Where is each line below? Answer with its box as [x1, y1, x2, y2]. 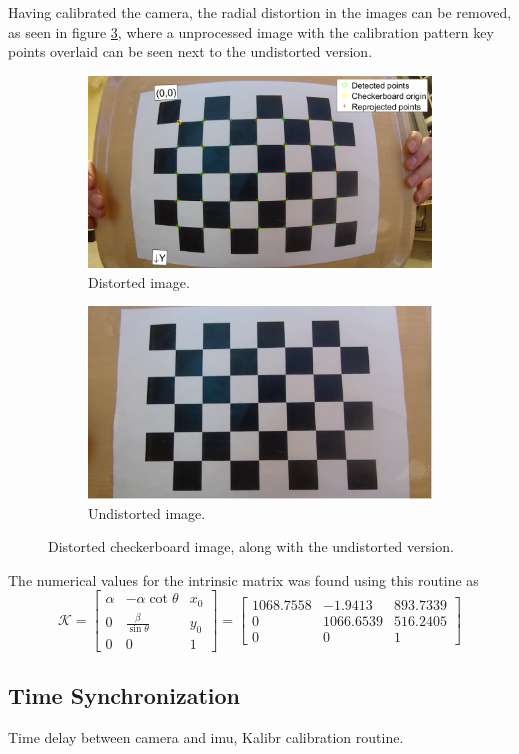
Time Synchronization [8, 680, 240, 711]
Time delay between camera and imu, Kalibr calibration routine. [8, 727, 404, 748]
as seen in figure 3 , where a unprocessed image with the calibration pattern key [8, 21, 494, 42]
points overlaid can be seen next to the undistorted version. [8, 41, 373, 62]
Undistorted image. [88, 502, 206, 523]
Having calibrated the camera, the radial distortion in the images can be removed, [8, 2, 512, 22]
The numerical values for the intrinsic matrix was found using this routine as [8, 569, 479, 590]
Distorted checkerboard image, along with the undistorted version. [48, 536, 454, 557]
